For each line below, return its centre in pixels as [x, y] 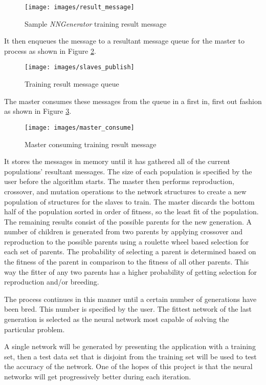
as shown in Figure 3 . [38, 111]
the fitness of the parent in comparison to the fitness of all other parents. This [127, 262]
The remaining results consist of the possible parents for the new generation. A [128, 221]
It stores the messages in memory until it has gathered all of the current [117, 161]
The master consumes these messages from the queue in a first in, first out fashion [133, 101]
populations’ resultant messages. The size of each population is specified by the [128, 171]
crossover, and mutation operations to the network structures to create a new [125, 191]
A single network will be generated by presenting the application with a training [130, 346]
